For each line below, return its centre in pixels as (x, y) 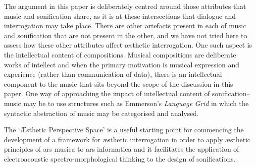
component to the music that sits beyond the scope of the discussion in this (119, 83)
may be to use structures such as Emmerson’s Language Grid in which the (136, 103)
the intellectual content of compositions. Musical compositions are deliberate (120, 54)
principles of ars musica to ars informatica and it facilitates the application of (122, 149)
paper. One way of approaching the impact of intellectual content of (107, 93)
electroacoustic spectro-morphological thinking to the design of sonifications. (120, 158)
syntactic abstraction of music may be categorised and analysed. (102, 113)
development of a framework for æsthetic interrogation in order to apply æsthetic (127, 139)
